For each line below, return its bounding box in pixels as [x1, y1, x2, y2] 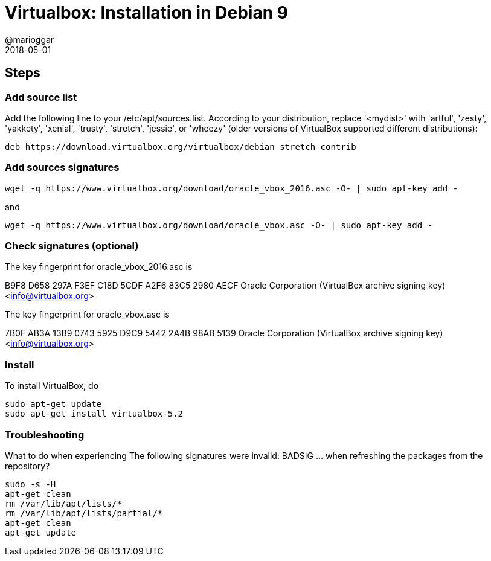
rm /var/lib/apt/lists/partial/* [5, 508, 163, 518]
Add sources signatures [5, 161, 120, 174]
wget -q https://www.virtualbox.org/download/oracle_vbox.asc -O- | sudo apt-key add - [5, 220, 433, 230]
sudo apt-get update [5, 399, 102, 409]
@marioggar [5, 34, 54, 45]
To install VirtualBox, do [5, 380, 99, 391]
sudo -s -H [5, 479, 56, 489]
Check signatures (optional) [5, 240, 139, 252]
